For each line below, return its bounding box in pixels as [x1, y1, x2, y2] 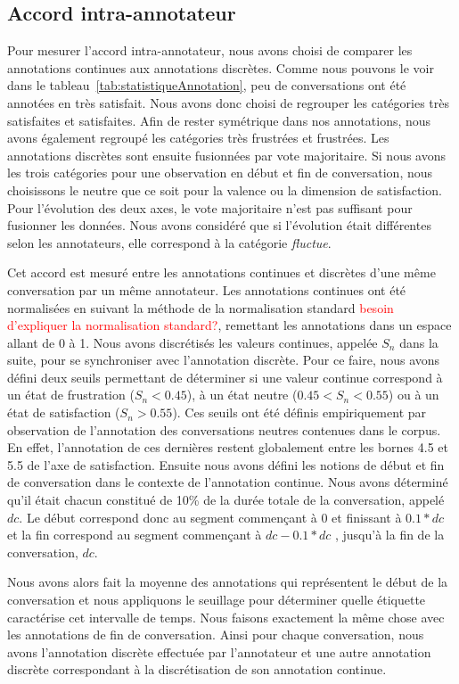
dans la [399, 333, 439, 351]
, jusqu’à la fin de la [334, 525, 445, 544]
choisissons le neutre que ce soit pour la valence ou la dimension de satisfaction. [7, 180, 442, 199]
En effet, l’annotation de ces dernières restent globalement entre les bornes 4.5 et [7, 438, 448, 457]
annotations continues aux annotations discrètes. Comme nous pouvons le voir [7, 58, 434, 77]
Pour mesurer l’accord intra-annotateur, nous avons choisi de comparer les [7, 41, 413, 60]
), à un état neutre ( [186, 385, 298, 404]
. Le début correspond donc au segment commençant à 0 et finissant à [19, 507, 402, 526]
